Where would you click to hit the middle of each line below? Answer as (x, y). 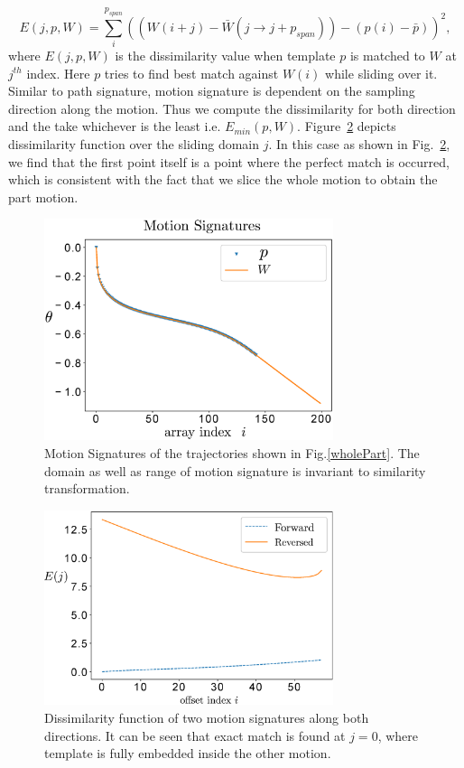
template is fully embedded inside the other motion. (188, 753)
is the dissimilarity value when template (225, 56)
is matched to (387, 56)
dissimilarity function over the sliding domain (134, 144)
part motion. (43, 197)
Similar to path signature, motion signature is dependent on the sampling (212, 91)
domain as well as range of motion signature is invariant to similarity (235, 470)
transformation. (87, 488)
